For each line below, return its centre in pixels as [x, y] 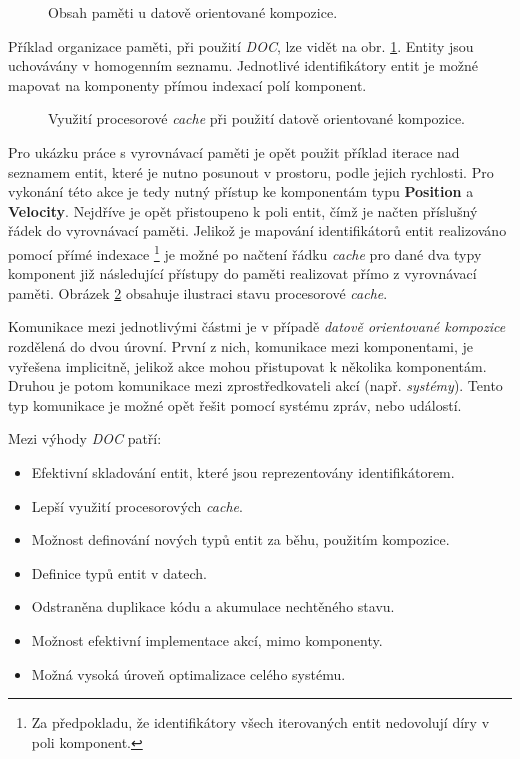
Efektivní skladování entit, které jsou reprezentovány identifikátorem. [243, 471]
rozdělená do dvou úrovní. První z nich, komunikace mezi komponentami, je [241, 345]
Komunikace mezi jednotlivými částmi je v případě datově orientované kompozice [257, 326]
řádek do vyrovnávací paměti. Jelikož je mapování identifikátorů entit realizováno [257, 230]
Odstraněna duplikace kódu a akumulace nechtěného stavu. [213, 606]
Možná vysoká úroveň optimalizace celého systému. [188, 673]
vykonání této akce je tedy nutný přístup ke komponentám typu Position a [241, 191]
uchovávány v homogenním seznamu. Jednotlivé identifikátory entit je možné [243, 65]
